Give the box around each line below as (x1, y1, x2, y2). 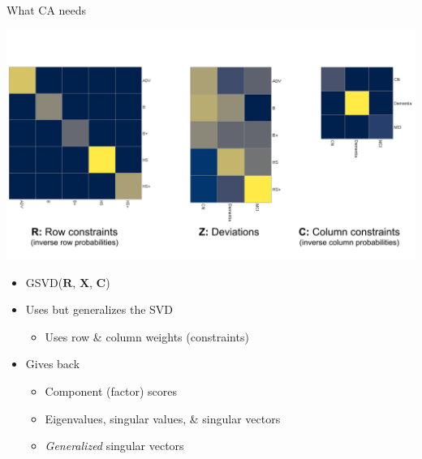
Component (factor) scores (45, 383, 177, 400)
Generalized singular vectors (45, 437, 184, 454)
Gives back (25, 355, 80, 372)
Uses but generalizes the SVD (25, 301, 174, 318)
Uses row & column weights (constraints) (45, 328, 249, 345)
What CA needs (6, 2, 87, 18)
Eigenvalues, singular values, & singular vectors (45, 410, 281, 427)
